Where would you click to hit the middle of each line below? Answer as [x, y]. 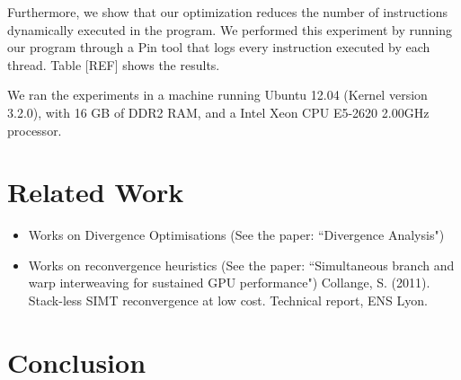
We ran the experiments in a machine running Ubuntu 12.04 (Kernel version [217, 95]
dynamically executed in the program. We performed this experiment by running [230, 29]
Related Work [96, 192]
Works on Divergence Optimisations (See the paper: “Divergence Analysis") [236, 235]
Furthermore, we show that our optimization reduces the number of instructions [228, 12]
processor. [35, 130]
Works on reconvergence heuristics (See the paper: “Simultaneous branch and [241, 265]
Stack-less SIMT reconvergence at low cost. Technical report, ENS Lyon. [228, 300]
